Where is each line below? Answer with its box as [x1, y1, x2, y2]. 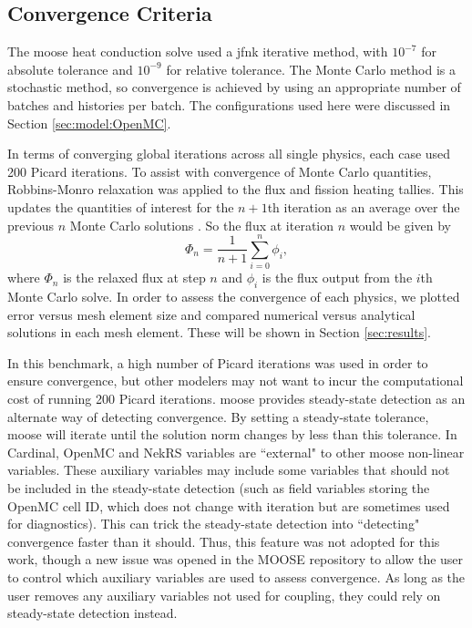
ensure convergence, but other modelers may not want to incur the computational [7, 371, 464, 390]
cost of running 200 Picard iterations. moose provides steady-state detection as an [7, 389, 466, 408]
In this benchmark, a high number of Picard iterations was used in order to [7, 353, 428, 372]
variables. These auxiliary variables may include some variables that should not [7, 460, 450, 479]
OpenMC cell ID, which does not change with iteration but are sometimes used [7, 496, 450, 515]
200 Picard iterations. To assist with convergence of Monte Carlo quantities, [7, 161, 432, 180]
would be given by [349, 215, 451, 234]
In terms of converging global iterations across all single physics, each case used [7, 144, 451, 163]
